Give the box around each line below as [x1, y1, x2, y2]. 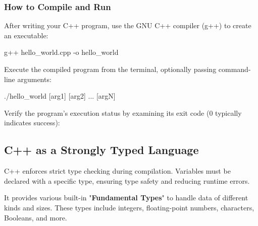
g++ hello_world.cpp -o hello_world [4, 47, 119, 57]
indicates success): [4, 117, 60, 128]
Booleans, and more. [4, 212, 67, 222]
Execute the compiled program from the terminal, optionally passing [4, 64, 217, 74]
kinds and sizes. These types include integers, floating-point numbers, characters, [4, 202, 254, 212]
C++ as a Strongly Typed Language [4, 142, 199, 158]
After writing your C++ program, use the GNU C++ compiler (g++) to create [4, 20, 251, 31]
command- [218, 64, 251, 74]
